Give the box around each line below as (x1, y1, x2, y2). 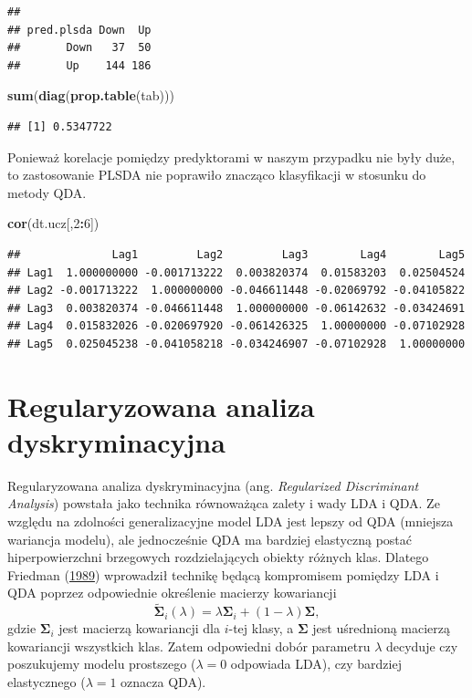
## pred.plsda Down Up (7, 23, 152, 36)
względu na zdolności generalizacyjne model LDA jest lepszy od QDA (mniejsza (7, 512, 454, 530)
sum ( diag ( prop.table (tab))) (7, 86, 174, 105)
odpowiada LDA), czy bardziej (230, 654, 402, 673)
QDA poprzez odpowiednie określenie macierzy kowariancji (7, 583, 337, 602)
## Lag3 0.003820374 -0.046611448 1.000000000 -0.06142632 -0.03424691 (7, 301, 466, 315)
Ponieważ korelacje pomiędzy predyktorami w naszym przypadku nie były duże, (7, 147, 456, 166)
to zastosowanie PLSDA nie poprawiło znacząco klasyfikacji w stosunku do (7, 165, 426, 184)
